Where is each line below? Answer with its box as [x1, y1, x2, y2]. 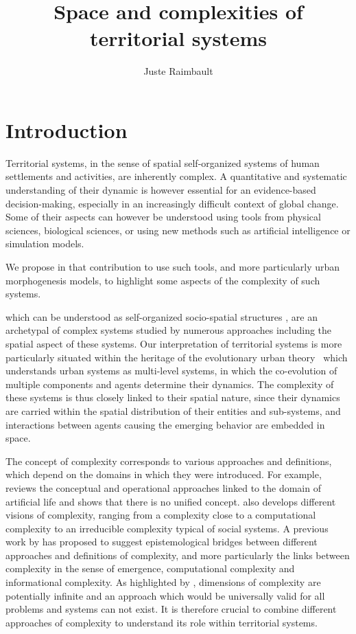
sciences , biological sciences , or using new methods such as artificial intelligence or [5, 223, 351, 237]
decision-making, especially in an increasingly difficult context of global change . [5, 196, 339, 210]
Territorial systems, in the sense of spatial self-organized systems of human [5, 155, 320, 170]
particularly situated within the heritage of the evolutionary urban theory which [5, 350, 348, 364]
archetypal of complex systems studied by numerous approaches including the [5, 323, 332, 337]
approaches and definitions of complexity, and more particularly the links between [5, 547, 350, 562]
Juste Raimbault [143, 64, 213, 78]
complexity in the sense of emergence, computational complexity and [5, 561, 295, 576]
